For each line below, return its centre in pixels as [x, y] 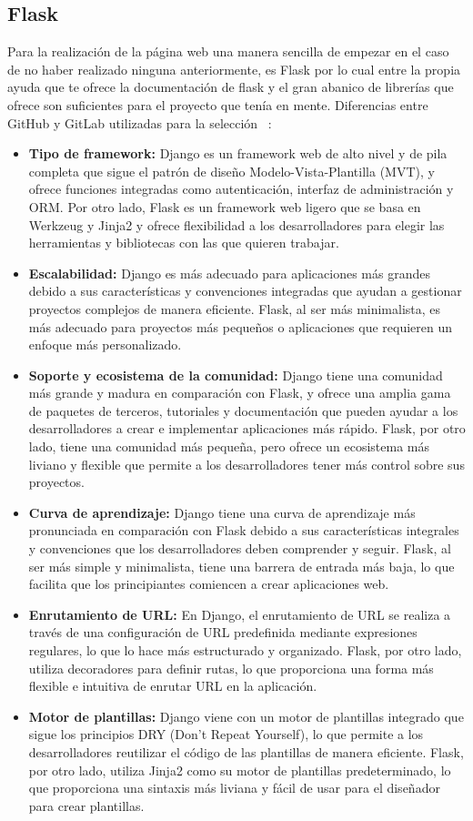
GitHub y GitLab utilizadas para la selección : [140, 122]
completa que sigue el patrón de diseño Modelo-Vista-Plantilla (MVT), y [231, 171]
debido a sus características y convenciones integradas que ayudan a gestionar [245, 291]
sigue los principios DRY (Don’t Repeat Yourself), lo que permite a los [226, 734]
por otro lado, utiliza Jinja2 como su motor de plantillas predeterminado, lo [240, 770]
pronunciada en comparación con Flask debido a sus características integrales [244, 530]
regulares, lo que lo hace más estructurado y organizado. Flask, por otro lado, [245, 650]
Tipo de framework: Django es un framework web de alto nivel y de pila [238, 153]
